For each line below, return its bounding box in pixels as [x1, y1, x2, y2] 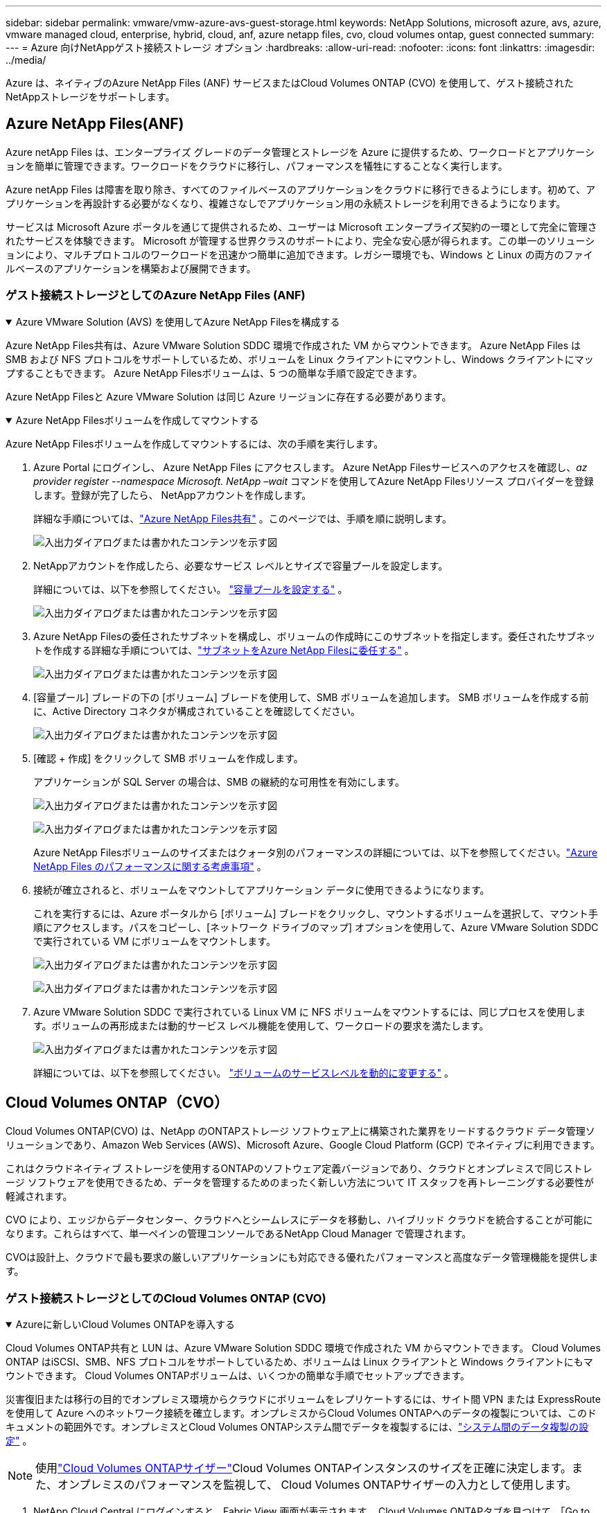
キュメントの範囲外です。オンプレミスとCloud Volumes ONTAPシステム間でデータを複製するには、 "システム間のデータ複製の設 [6, 1421, 589, 1433]
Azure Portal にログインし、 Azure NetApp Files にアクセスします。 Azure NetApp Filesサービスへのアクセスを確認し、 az [33, 461, 588, 473]
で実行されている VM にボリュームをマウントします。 [33, 935, 276, 947]
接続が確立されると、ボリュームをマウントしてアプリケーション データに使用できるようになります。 [33, 883, 490, 896]
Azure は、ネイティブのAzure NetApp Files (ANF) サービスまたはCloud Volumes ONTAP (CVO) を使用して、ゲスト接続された [6, 77, 574, 89]
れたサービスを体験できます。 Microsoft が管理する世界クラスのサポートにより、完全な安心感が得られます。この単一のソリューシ [6, 234, 595, 247]
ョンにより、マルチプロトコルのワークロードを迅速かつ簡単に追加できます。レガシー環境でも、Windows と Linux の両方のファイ [6, 248, 593, 260]
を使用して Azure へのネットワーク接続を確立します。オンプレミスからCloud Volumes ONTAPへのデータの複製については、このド [6, 1407, 597, 1419]
